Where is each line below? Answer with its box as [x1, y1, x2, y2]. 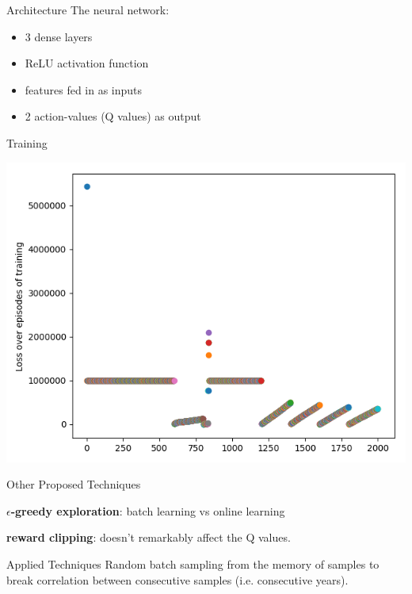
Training [6, 134, 48, 151]
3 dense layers [25, 28, 93, 44]
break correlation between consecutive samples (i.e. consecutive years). [6, 571, 349, 588]
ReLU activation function [25, 55, 149, 71]
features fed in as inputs [25, 81, 143, 98]
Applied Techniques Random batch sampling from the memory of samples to [6, 555, 380, 572]
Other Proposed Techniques [6, 476, 141, 492]
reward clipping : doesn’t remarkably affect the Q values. [6, 529, 291, 546]
